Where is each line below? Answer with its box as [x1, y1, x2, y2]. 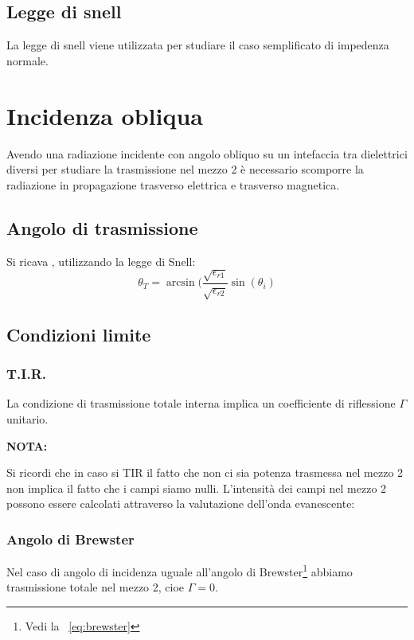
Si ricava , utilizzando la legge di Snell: [6, 252, 196, 269]
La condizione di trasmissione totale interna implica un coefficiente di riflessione [6, 395, 396, 412]
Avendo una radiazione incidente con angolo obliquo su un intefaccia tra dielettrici [6, 145, 408, 162]
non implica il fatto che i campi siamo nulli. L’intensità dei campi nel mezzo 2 [6, 479, 387, 496]
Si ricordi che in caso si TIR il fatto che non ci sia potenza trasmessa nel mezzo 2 [6, 464, 404, 481]
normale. [6, 52, 49, 68]
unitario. [6, 411, 49, 427]
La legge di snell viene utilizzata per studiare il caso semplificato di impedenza [6, 37, 389, 53]
